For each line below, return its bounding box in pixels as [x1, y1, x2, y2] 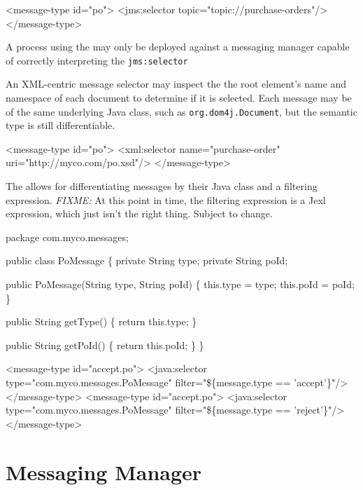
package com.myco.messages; [6, 229, 129, 244]
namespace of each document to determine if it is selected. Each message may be [6, 90, 352, 105]
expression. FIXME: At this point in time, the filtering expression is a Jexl [6, 192, 326, 207]
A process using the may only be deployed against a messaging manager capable [6, 39, 350, 54]
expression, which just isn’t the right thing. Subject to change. [6, 206, 273, 221]
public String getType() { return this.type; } [6, 314, 197, 329]
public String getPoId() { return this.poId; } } [6, 337, 204, 352]
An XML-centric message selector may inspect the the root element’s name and [6, 76, 347, 91]
